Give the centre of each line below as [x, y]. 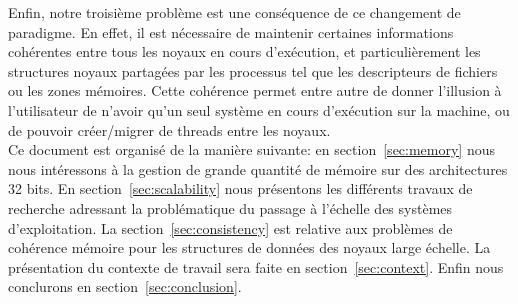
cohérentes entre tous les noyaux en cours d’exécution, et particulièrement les [244, 51]
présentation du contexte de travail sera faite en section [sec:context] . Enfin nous [256, 266]
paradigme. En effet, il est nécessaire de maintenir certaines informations [231, 31]
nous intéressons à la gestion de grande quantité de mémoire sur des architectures [258, 168]
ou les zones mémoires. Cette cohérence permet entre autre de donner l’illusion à [255, 90]
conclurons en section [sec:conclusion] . [125, 286]
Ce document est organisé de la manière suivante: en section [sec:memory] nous [252, 149]
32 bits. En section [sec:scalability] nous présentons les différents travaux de [240, 188]
